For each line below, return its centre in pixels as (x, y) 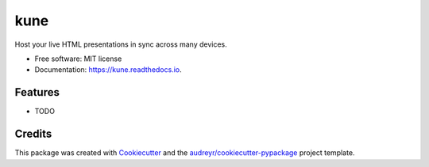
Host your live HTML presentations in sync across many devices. (121, 44)
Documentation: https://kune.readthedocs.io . (108, 70)
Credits (33, 134)
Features (37, 92)
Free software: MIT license (78, 59)
